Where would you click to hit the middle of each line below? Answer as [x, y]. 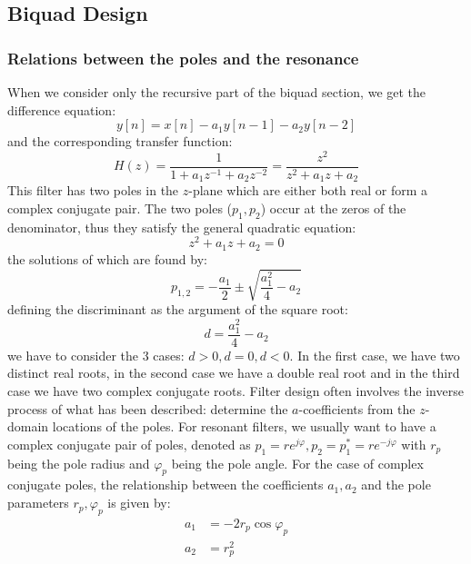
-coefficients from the [357, 408]
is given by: [139, 503]
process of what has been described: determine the [148, 408]
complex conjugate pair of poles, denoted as [129, 444]
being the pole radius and [79, 463]
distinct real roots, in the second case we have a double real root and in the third [234, 373]
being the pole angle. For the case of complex [297, 463]
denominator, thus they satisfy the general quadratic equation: [182, 227]
